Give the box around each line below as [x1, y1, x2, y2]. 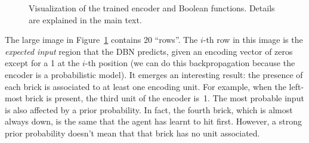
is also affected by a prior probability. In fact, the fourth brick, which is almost [5, 103, 293, 116]
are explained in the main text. [29, 13, 142, 26]
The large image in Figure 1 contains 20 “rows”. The [5, 33, 198, 46]
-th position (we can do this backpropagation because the [85, 57, 295, 69]
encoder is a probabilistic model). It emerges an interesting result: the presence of [5, 68, 303, 80]
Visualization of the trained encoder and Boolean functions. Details [29, 2, 275, 14]
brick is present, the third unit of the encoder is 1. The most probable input [25, 92, 304, 104]
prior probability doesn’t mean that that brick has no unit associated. [5, 126, 260, 139]
